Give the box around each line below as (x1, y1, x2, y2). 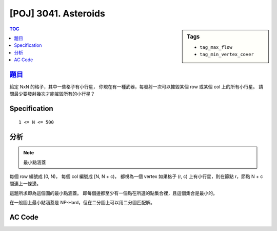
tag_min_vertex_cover (200, 51, 254, 58)
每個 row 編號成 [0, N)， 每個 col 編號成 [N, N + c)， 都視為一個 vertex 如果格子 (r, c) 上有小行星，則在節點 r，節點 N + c (9, 173, 263, 180)
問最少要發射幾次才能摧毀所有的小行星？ (9, 91, 95, 97)
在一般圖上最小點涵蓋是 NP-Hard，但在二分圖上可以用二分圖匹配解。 (9, 200, 155, 206)
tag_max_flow (200, 44, 233, 50)
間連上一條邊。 (9, 181, 41, 187)
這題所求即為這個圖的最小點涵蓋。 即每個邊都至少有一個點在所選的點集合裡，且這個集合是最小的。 (9, 190, 217, 196)
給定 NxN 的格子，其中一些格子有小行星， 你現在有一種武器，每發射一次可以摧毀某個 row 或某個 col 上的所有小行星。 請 (9, 84, 264, 90)
